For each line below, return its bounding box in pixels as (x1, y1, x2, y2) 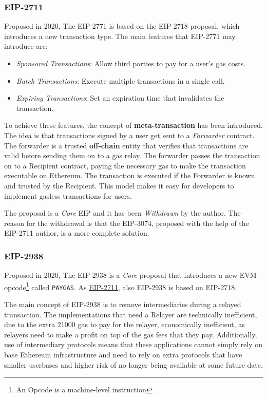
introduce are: (4, 41, 48, 51)
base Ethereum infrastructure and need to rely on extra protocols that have (4, 349, 242, 359)
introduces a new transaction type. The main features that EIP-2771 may (4, 30, 236, 41)
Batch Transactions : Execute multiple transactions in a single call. (16, 75, 225, 86)
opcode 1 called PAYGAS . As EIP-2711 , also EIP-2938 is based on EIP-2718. (4, 280, 237, 292)
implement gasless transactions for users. (4, 190, 132, 201)
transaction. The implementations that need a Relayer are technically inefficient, (4, 309, 257, 319)
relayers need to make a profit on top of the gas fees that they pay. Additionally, (4, 329, 257, 339)
